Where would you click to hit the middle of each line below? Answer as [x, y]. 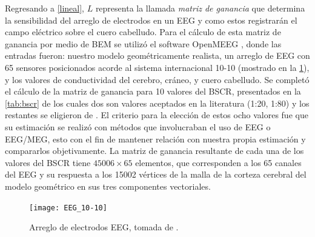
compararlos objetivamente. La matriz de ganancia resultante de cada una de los [154, 151]
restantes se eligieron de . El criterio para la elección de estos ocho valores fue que [157, 115]
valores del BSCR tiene [48, 162]
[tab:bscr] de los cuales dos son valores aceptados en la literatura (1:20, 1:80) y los [157, 103]
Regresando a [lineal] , [45, 8]
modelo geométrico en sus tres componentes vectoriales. [108, 186]
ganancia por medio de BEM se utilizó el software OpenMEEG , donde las [143, 43]
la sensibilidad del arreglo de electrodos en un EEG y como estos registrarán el [151, 20]
